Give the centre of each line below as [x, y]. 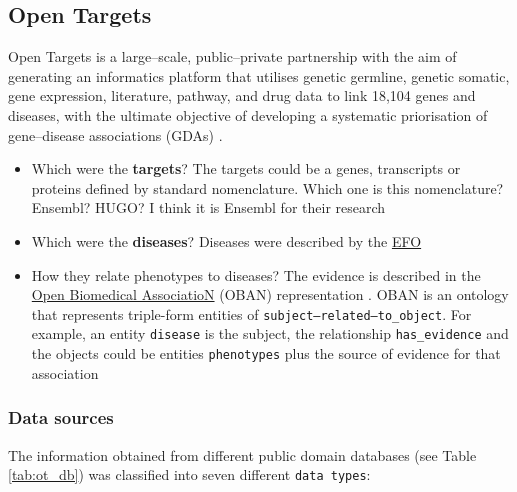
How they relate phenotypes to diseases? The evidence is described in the [256, 274]
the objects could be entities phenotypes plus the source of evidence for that [266, 353]
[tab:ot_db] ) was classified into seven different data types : [189, 474]
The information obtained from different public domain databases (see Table [242, 454]
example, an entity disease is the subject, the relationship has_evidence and [270, 333]
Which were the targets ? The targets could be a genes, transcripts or [246, 168]
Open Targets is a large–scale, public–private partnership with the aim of [232, 56]
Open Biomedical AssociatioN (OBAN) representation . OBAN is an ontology [270, 294]
